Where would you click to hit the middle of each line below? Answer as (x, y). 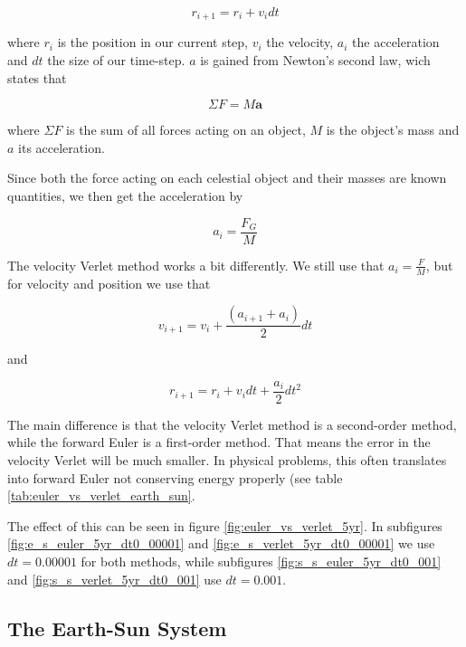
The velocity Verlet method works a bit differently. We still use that (196, 265)
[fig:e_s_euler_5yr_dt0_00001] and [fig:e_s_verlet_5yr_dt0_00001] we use (221, 543)
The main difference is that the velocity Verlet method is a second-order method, (232, 424)
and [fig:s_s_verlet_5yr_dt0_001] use (114, 579)
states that (37, 77)
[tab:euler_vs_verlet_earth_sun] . (101, 495)
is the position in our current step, (153, 42)
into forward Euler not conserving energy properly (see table (175, 477)
